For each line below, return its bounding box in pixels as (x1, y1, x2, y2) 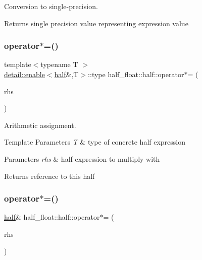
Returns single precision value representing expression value (4, 18, 188, 28)
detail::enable (4, 69, 45, 79)
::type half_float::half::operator (88, 69, 184, 79)
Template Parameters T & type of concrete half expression (4, 137, 186, 147)
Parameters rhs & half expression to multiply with (4, 153, 160, 164)
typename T (40, 59, 78, 70)
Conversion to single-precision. (4, 1, 98, 11)
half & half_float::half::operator (4, 212, 100, 222)
